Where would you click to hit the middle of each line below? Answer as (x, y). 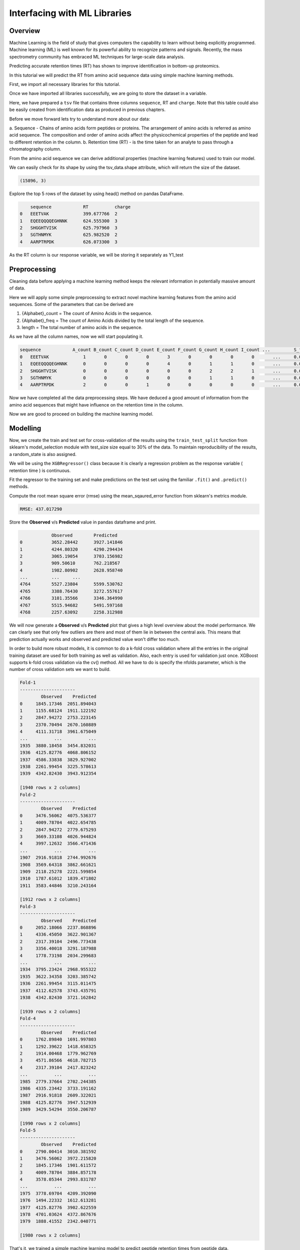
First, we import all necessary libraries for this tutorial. (65, 84)
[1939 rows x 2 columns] (50, 1011)
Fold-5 (28, 1130)
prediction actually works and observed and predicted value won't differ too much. (94, 639)
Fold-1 (28, 683)
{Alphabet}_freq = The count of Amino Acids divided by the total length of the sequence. (113, 320)
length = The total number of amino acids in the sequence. (82, 327)
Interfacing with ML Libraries (70, 13)
